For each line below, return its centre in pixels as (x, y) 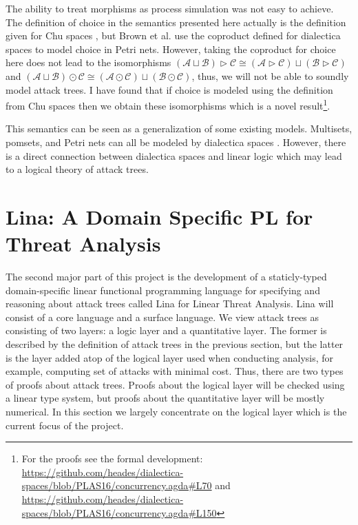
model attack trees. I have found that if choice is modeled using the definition (169, 89)
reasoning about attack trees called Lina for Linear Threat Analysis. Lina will (170, 303)
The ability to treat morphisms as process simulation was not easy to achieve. (170, 8)
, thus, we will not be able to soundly (270, 75)
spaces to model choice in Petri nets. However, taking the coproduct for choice (171, 49)
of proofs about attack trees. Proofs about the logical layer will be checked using (175, 384)
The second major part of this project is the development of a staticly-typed (166, 277)
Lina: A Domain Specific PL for (159, 216)
